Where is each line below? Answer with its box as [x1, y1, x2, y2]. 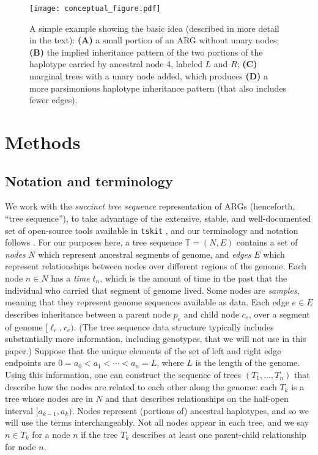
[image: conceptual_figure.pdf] [29, 4, 161, 13]
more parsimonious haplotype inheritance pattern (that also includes [29, 81, 287, 94]
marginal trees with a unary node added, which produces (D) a [29, 70, 268, 82]
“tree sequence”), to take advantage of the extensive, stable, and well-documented [5, 211, 311, 224]
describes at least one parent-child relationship [131, 428, 306, 440]
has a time [51, 272, 90, 285]
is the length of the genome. [195, 356, 300, 369]
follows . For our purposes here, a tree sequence [5, 236, 183, 249]
